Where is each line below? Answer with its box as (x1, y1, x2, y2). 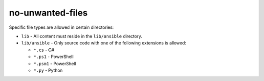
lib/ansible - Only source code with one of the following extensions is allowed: (21, 40, 187, 46)
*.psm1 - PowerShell (33, 61, 76, 66)
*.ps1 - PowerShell (33, 54, 74, 60)
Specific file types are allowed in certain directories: (9, 24, 114, 30)
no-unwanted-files (9, 7, 88, 18)
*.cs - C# (33, 47, 55, 53)
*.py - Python (33, 67, 63, 73)
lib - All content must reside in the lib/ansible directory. (21, 33, 143, 39)
